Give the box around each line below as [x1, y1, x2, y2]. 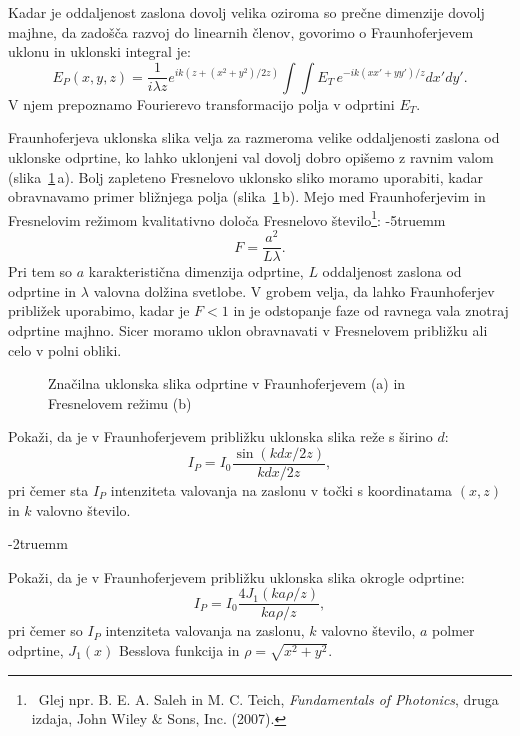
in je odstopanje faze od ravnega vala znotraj [233, 300, 509, 321]
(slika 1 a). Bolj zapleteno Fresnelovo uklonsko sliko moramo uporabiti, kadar [8, 166, 483, 187]
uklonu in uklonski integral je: [8, 41, 191, 62]
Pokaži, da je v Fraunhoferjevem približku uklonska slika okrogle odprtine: [8, 566, 465, 587]
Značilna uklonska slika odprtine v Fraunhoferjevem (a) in [48, 373, 406, 394]
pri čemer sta [8, 479, 89, 500]
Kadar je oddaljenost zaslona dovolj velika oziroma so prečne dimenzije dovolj [8, 2, 485, 22]
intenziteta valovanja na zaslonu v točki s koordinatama [110, 479, 453, 500]
